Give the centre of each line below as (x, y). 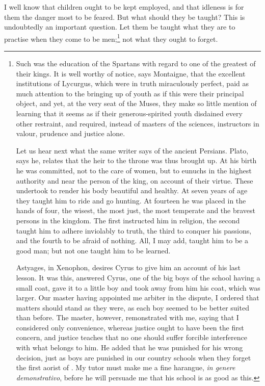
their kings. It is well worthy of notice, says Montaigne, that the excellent (131, 73)
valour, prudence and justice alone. (71, 133)
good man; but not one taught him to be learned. (93, 250)
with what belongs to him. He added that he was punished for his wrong (129, 348)
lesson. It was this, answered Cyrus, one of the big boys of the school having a (138, 277)
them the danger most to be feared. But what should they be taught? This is (125, 17)
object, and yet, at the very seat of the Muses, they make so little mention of (136, 103)
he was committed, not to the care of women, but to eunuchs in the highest (134, 170)
